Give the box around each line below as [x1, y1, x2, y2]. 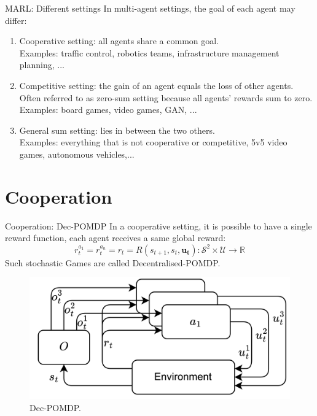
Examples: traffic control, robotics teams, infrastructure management [19, 46, 280, 59]
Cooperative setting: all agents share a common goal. [19, 34, 219, 47]
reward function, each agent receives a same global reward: [5, 231, 226, 244]
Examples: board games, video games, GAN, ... [19, 103, 197, 116]
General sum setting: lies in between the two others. [19, 123, 215, 136]
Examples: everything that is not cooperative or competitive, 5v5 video [19, 136, 288, 148]
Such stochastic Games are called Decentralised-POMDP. [5, 256, 221, 269]
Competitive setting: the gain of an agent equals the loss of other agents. [19, 79, 294, 91]
